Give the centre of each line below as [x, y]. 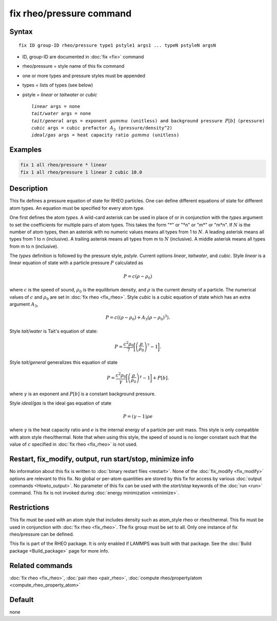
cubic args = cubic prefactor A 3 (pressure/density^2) [102, 129]
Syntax [21, 32]
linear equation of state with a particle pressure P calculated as [76, 263]
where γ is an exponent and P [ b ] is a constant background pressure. [83, 394]
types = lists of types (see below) [58, 85]
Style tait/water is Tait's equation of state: [54, 331]
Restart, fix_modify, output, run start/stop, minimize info [102, 459]
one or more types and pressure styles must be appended [84, 76]
